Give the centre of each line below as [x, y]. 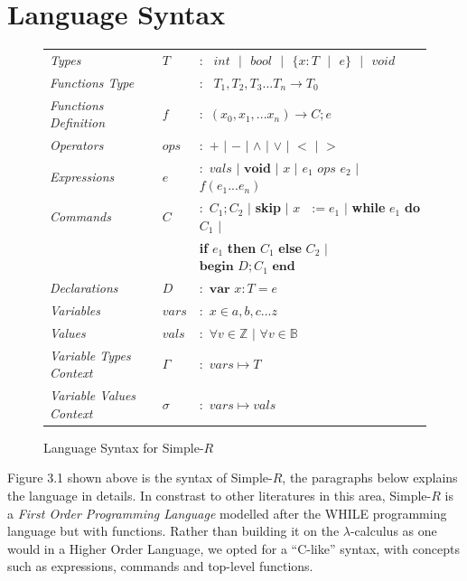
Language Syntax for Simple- [124, 447]
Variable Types [90, 355]
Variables [75, 310]
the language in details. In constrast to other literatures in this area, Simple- [219, 495]
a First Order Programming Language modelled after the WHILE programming [227, 513]
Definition [78, 122]
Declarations [84, 288]
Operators [77, 145]
